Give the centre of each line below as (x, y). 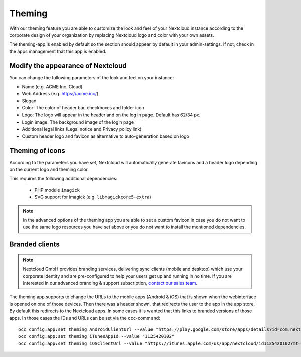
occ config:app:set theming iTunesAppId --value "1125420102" (96, 337)
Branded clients (35, 244)
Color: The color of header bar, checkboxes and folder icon (83, 108)
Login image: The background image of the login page (78, 122)
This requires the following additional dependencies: (63, 179)
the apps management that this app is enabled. (58, 51)
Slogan (29, 101)
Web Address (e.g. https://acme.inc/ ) (60, 94)
